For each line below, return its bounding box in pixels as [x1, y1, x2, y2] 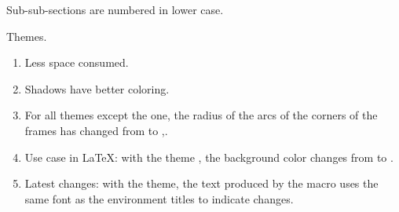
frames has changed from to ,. [24, 122, 168, 138]
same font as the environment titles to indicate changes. [24, 190, 294, 207]
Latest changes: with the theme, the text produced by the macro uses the [24, 175, 379, 192]
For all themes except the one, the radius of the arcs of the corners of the [24, 107, 378, 123]
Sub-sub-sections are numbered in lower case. [6, 2, 224, 17]
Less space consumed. [24, 54, 129, 71]
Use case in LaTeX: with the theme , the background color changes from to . [24, 148, 394, 165]
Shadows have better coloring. [24, 80, 170, 97]
